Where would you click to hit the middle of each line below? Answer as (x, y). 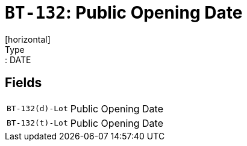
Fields (23, 83)
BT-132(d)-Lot (37, 109)
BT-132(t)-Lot (37, 123)
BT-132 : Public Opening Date (124, 13)
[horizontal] (28, 39)
